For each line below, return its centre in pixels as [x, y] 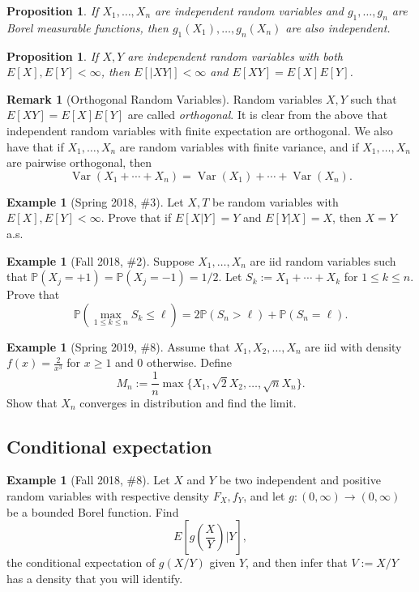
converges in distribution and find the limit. [188, 402]
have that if [35, 146]
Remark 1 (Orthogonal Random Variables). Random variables [165, 98]
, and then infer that [297, 562]
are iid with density [353, 346]
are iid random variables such [323, 260]
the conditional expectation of [81, 562]
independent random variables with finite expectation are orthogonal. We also [200, 130]
